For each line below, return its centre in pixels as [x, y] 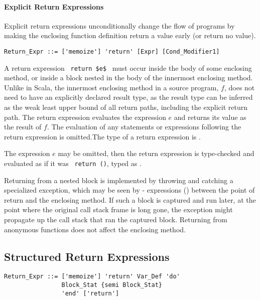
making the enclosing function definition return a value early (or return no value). [130, 35]
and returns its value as [210, 117]
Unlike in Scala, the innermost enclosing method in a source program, [111, 87]
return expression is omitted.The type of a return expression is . [102, 136]
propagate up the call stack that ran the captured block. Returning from [116, 219]
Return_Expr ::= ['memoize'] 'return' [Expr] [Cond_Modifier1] [112, 51]
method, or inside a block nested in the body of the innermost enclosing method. [128, 78]
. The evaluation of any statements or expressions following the [144, 127]
